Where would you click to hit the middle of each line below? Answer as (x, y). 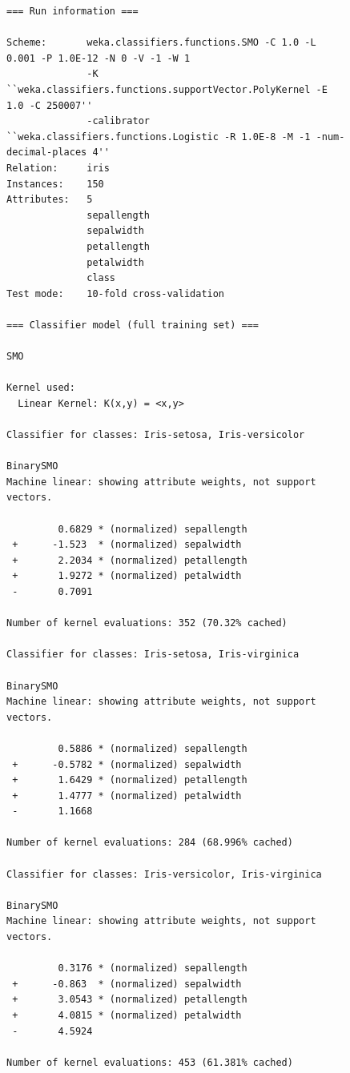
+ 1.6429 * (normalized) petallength (130, 780)
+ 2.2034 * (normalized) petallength (130, 560)
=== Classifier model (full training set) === (133, 325)
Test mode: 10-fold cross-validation (116, 293)
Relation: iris (58, 168)
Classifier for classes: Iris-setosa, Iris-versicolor (156, 435)
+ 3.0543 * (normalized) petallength (130, 1000)
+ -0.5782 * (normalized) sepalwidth (127, 764)
